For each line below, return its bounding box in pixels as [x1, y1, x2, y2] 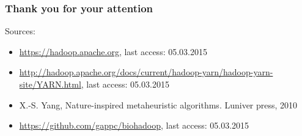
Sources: [5, 25, 35, 37]
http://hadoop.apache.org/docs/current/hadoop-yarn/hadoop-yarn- [19, 66, 273, 78]
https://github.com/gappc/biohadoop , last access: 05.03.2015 [19, 119, 249, 132]
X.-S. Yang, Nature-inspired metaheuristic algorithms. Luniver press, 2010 [19, 98, 298, 111]
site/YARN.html [19, 78, 81, 90]
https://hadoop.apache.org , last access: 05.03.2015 [19, 45, 207, 58]
